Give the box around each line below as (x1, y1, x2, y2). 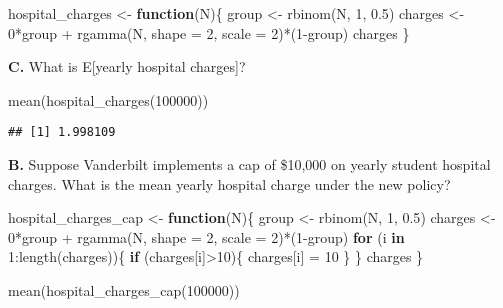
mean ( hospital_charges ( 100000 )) (8, 89, 209, 110)
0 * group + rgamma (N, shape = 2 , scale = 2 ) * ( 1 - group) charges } (8, 22, 410, 43)
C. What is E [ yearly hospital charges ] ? (8, 56, 246, 77)
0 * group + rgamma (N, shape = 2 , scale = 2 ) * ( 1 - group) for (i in (8, 226, 405, 247)
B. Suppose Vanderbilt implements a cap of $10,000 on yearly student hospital (8, 154, 491, 175)
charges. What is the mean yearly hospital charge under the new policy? (8, 173, 451, 194)
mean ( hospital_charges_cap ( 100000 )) (8, 280, 240, 300)
